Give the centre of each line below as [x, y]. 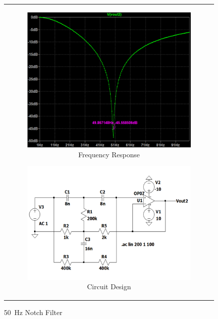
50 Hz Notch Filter [33, 312]
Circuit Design [109, 287]
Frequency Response [109, 154]
